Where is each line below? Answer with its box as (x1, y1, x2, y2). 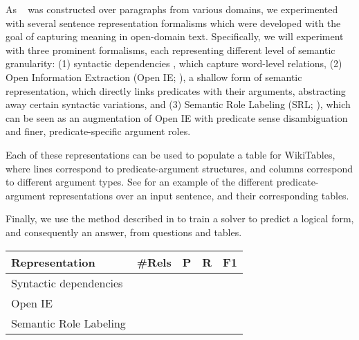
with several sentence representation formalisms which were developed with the (6, 15, 341, 30)
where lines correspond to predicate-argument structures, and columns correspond (6, 161, 353, 175)
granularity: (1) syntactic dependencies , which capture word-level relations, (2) (6, 56, 342, 71)
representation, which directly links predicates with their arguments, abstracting (6, 83, 346, 98)
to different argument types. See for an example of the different (6, 175, 274, 189)
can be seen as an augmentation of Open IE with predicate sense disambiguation (6, 110, 348, 125)
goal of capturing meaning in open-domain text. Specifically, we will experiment (6, 29, 344, 44)
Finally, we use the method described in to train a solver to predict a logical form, (6, 211, 354, 226)
